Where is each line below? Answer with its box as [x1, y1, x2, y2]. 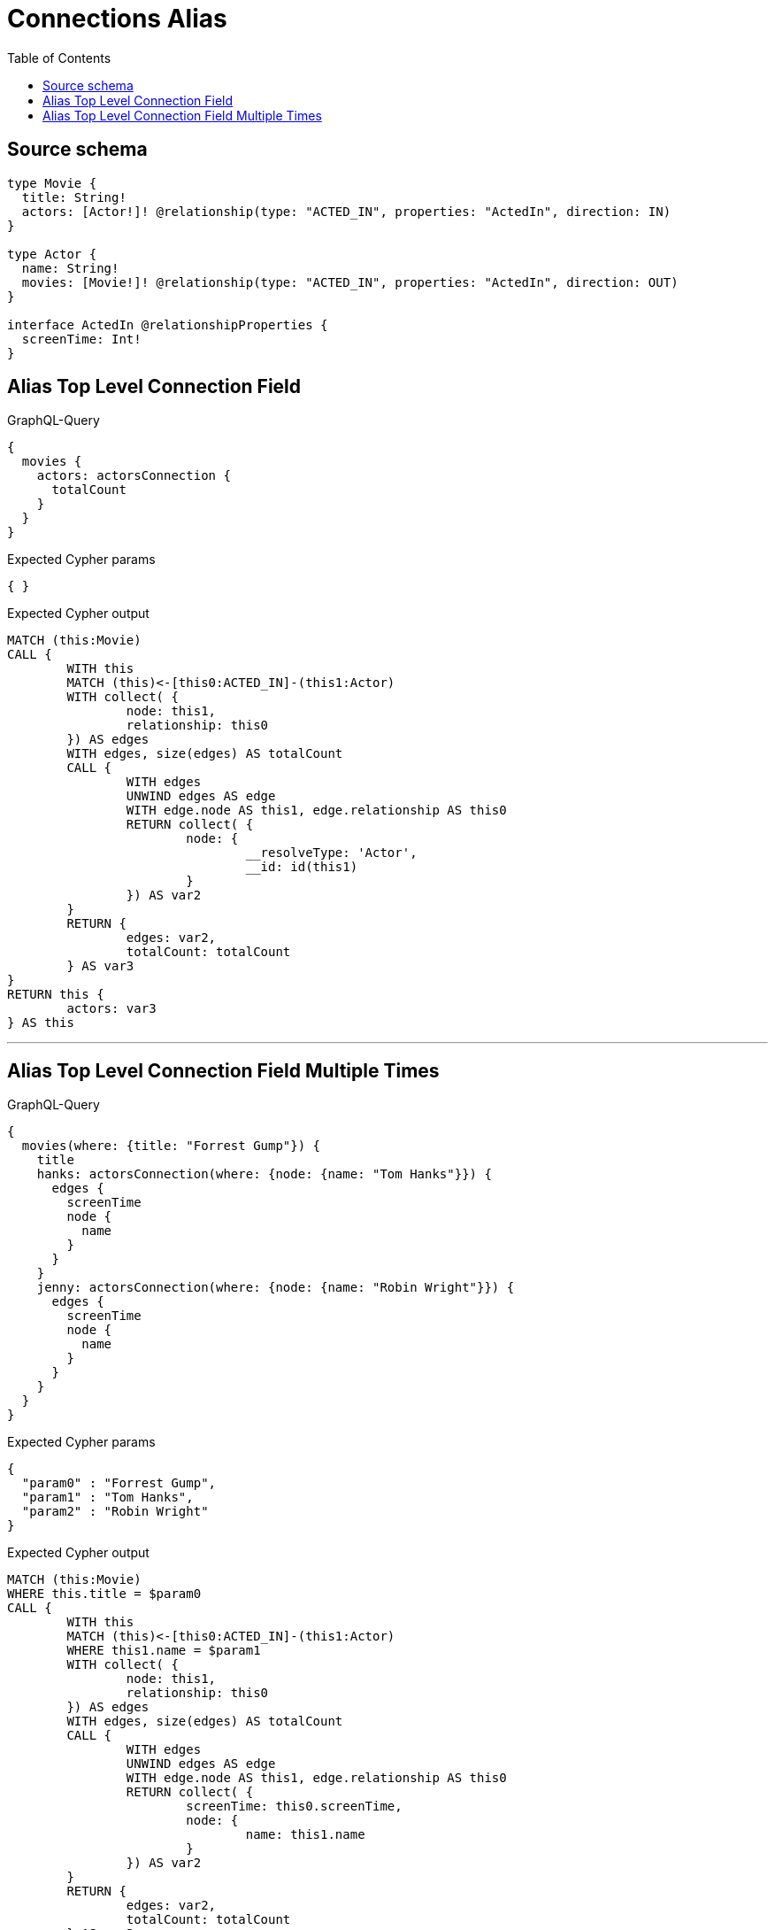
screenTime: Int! [21, 331, 142, 346]
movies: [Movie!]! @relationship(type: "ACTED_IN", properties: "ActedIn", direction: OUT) [21, 274, 679, 289]
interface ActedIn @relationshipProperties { [7, 317, 328, 332]
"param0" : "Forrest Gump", [21, 1476, 217, 1491]
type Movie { [7, 175, 97, 190]
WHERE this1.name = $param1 [66, 1643, 261, 1658]
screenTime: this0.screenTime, [186, 1799, 403, 1814]
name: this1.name [245, 1827, 365, 1842]
